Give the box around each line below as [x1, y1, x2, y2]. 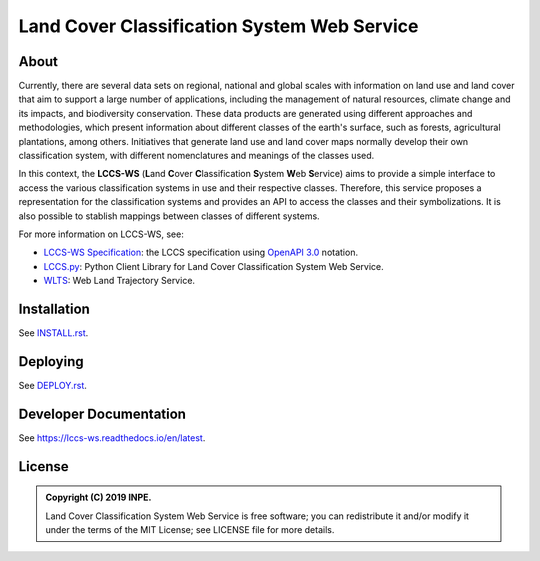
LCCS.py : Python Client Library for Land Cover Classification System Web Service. [43, 260, 384, 272]
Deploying [18, 353, 84, 370]
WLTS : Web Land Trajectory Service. [43, 275, 195, 287]
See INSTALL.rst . [18, 327, 89, 339]
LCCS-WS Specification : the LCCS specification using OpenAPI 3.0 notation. [43, 246, 359, 259]
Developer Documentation [18, 405, 187, 422]
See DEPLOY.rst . [18, 379, 87, 391]
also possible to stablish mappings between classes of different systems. [18, 210, 320, 222]
